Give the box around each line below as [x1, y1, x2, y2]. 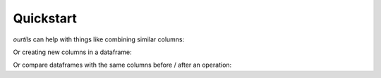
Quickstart [13, 11, 78, 26]
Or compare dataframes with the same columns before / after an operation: [13, 60, 232, 70]
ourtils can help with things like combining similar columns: [13, 35, 185, 44]
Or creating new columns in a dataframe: [13, 48, 132, 56]
